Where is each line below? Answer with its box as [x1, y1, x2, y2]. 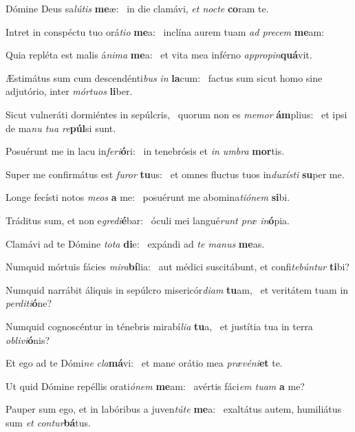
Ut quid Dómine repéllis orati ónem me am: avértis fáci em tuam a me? [6, 378, 305, 393]
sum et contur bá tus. [6, 415, 91, 429]
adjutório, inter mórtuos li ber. [6, 84, 133, 98]
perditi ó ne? [6, 296, 52, 310]
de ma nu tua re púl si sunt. [6, 120, 116, 135]
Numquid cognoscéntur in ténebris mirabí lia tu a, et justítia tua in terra [6, 318, 313, 333]
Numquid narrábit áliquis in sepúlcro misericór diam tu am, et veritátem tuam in [6, 282, 349, 296]
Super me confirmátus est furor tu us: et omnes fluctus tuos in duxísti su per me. [6, 166, 345, 181]
